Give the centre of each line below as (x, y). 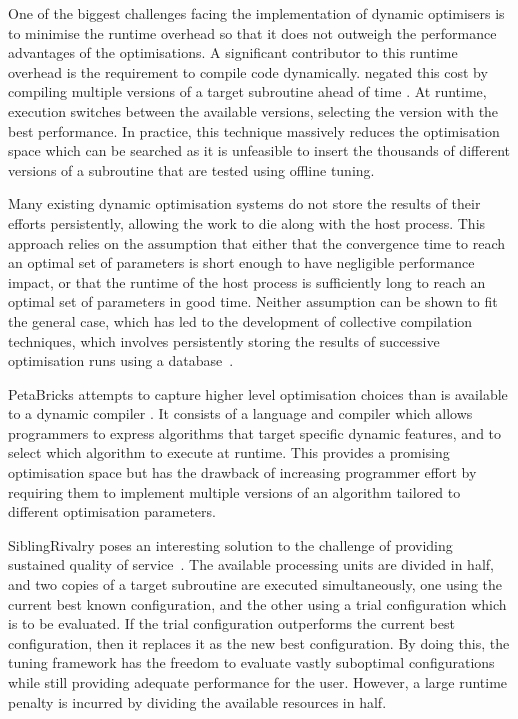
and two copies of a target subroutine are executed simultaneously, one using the (255, 584)
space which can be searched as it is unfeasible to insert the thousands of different (259, 150)
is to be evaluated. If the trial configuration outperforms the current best (231, 623)
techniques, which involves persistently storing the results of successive (224, 340)
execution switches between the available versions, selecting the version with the (253, 110)
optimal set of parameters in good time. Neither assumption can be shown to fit (253, 301)
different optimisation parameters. (112, 511)
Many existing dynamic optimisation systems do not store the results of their (244, 203)
